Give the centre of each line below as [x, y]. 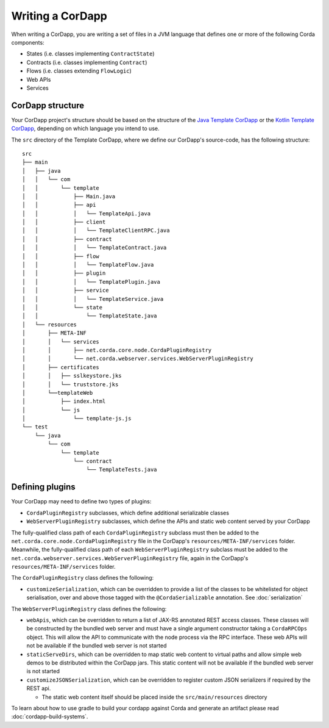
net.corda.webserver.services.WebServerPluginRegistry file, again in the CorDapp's [130, 558]
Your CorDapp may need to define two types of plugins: [81, 502]
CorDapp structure [48, 105]
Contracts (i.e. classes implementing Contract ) [87, 62]
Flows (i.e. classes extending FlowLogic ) [79, 71]
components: [28, 42]
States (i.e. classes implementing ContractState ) [90, 54]
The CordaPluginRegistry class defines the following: [83, 578]
